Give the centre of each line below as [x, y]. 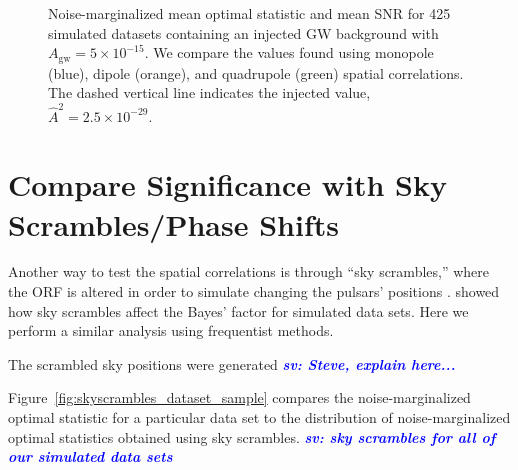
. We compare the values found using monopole [289, 52]
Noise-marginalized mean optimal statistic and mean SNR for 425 [249, 13]
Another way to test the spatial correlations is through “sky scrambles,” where [249, 271]
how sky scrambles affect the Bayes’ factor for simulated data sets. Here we [238, 310]
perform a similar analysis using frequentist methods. [171, 330]
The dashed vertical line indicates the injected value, [209, 92]
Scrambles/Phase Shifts [173, 223]
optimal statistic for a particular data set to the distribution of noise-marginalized [259, 417]
